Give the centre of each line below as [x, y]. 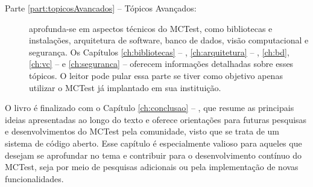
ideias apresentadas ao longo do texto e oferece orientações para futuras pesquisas [156, 119]
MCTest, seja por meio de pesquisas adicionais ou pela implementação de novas [152, 167]
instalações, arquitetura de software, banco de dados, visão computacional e [169, 40]
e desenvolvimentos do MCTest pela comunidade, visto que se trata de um [142, 131]
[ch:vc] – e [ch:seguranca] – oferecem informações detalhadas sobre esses [161, 64]
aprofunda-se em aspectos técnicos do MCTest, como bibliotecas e [151, 28]
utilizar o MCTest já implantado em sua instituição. [125, 87]
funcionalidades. [34, 178]
